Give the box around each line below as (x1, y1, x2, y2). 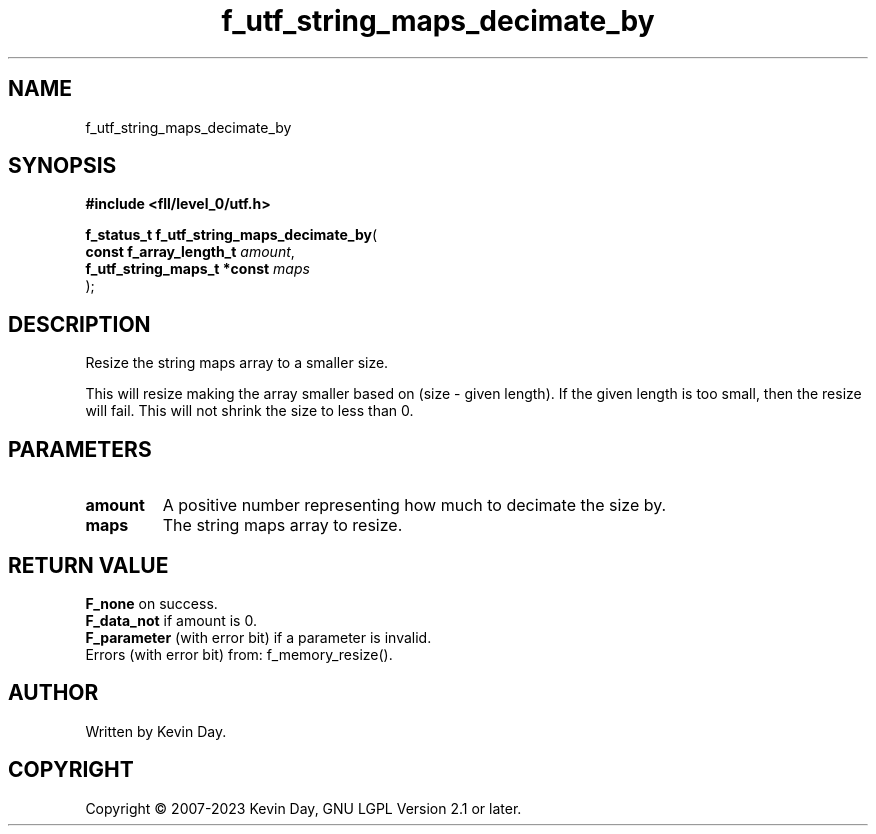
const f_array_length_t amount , (85, 243, 295, 261)
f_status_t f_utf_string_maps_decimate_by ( (85, 226, 377, 244)
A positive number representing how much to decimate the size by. (162, 495, 667, 516)
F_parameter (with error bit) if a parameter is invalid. (85, 628, 432, 646)
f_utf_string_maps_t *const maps (85, 260, 310, 278)
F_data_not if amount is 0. (85, 611, 257, 629)
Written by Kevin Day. (85, 722, 227, 740)
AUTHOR (8, 680, 99, 706)
